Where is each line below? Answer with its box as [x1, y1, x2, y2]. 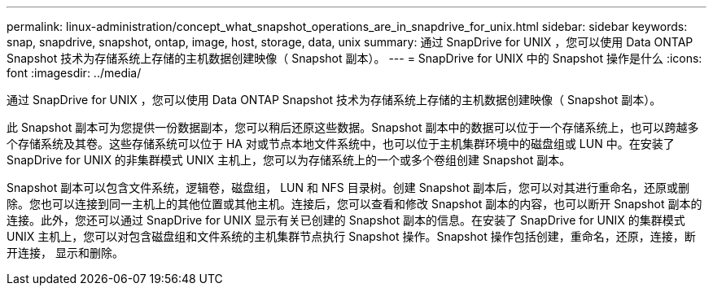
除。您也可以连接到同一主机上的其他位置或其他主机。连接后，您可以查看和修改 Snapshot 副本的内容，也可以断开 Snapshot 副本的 [7, 197, 702, 211]
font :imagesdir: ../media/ [7, 66, 142, 80]
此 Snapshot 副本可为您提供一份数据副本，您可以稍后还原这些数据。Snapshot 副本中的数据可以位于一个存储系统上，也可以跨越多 [7, 120, 699, 134]
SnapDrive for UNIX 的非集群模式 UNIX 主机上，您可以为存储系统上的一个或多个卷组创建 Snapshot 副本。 [7, 153, 571, 167]
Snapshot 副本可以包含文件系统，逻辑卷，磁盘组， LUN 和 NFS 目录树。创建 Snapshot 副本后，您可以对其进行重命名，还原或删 [7, 181, 689, 194]
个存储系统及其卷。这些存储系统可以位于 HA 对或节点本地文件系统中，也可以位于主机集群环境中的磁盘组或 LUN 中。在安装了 [7, 137, 675, 150]
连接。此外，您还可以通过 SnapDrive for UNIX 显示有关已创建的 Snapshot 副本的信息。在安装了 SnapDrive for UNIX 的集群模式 [7, 213, 685, 227]
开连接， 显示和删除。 [7, 246, 124, 259]
